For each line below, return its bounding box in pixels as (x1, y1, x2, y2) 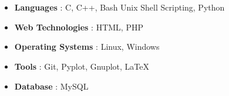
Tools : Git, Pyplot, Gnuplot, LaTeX (14, 60, 149, 72)
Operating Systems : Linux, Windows (14, 40, 160, 53)
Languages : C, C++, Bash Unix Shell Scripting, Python (14, 1, 225, 13)
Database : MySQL (14, 80, 89, 92)
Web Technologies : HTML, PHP (14, 20, 143, 33)
